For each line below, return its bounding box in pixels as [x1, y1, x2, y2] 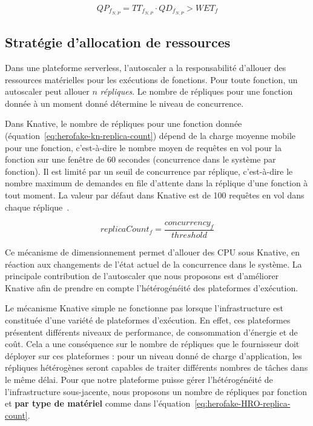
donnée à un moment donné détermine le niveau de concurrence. [5, 96, 244, 109]
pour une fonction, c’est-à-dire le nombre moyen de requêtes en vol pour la [5, 141, 282, 154]
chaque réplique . [5, 200, 70, 213]
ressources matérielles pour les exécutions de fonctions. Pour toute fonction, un [5, 73, 298, 86]
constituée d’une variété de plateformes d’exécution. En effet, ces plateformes [5, 313, 291, 326]
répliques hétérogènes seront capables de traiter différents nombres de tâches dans [5, 361, 308, 374]
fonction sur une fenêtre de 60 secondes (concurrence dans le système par [5, 153, 276, 166]
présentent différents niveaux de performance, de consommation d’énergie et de [5, 325, 298, 338]
